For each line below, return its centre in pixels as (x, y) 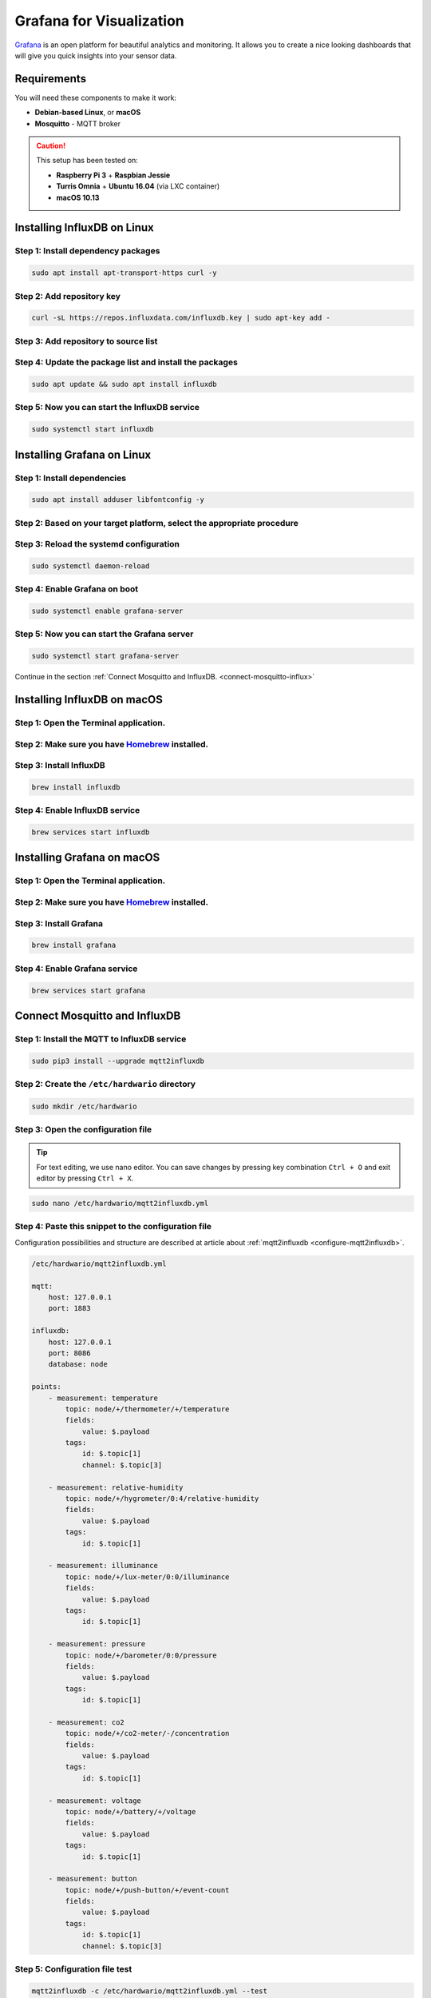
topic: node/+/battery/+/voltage (130, 1811)
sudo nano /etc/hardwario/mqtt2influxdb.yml (120, 1204)
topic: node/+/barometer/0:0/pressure (141, 1655)
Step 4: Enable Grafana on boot (77, 589)
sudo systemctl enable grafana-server (107, 611)
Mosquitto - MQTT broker (78, 123)
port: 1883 (69, 1308)
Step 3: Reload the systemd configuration (97, 544)
